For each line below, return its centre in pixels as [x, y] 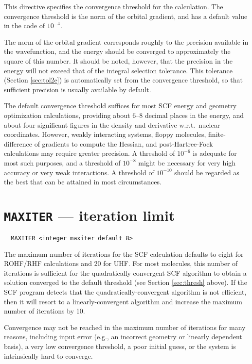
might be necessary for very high [187, 162]
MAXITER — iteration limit [90, 215]
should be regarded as [207, 172]
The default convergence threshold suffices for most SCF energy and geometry [120, 106]
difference [18, 143]
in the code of [24, 25]
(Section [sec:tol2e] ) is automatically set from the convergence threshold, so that [123, 80]
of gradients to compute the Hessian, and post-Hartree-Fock [124, 143]
